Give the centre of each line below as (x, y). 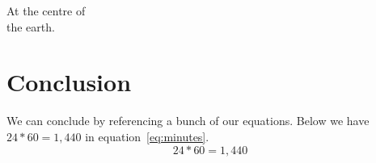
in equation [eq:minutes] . (147, 136)
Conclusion (69, 82)
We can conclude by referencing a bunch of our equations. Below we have (188, 121)
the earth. (31, 26)
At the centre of (46, 10)
